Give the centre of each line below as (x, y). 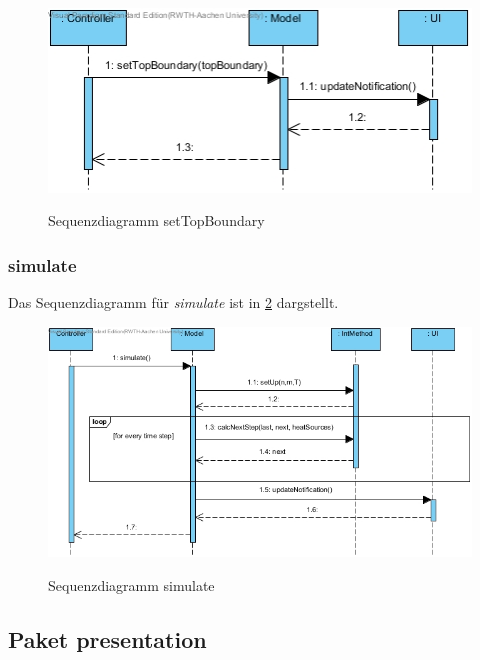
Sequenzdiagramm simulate (131, 584)
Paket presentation (107, 638)
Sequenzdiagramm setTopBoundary (156, 220)
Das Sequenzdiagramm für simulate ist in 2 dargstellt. (173, 301)
